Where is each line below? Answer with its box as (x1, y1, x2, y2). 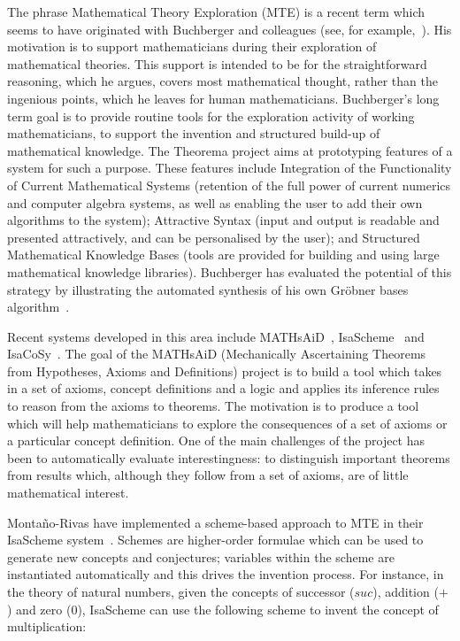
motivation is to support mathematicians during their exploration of (7, 37, 377, 56)
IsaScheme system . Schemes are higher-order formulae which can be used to (7, 530, 424, 549)
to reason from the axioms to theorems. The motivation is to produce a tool (7, 397, 419, 415)
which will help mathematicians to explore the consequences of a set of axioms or (7, 413, 448, 432)
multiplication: (7, 617, 87, 636)
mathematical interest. (7, 483, 129, 502)
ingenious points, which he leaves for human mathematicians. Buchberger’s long (7, 89, 440, 107)
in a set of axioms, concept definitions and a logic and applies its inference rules (7, 379, 440, 398)
